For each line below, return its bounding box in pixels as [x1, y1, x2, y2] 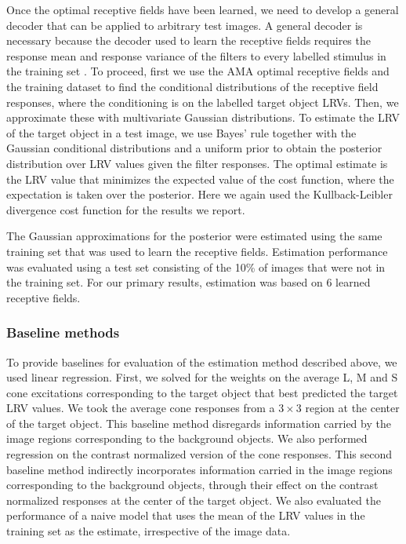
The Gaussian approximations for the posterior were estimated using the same [6, 228, 382, 244]
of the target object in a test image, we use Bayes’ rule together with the [6, 124, 357, 141]
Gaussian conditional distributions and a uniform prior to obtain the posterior [6, 140, 382, 156]
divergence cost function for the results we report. [6, 201, 245, 217]
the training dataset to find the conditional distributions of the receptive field [6, 78, 379, 94]
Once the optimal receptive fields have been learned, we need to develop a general [6, 2, 399, 17]
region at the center [305, 400, 400, 416]
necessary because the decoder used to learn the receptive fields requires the [6, 32, 371, 49]
